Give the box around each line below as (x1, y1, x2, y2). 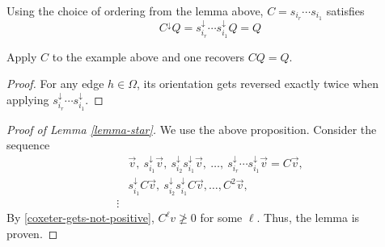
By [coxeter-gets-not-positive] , (6, 209, 154, 226)
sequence (6, 136, 50, 153)
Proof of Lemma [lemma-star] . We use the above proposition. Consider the (6, 120, 377, 137)
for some (200, 209, 243, 226)
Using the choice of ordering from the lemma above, (6, 2, 264, 19)
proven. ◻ (6, 224, 58, 241)
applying (6, 90, 49, 107)
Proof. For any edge (6, 75, 104, 92)
